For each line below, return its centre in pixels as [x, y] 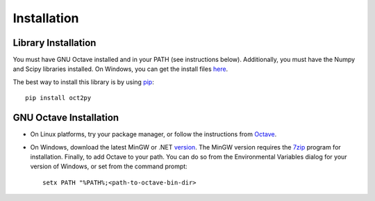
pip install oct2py [58, 98]
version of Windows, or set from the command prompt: [109, 166]
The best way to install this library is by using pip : [83, 82]
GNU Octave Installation [66, 118]
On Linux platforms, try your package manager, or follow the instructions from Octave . [153, 134]
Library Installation [55, 43]
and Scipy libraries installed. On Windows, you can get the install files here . [120, 69]
